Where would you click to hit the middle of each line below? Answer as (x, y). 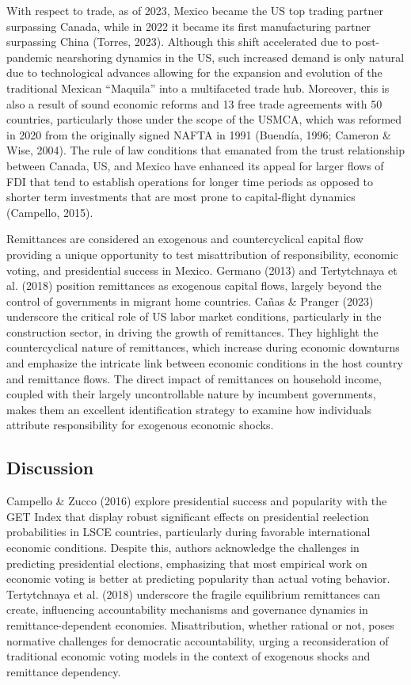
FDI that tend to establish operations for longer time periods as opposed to (190, 181)
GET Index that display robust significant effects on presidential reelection (188, 516)
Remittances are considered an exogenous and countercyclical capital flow (185, 239)
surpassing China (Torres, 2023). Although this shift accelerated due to (179, 42)
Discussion (50, 468)
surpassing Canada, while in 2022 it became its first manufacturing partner (188, 26)
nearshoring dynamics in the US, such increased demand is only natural (230, 57)
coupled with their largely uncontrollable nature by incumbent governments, (191, 394)
